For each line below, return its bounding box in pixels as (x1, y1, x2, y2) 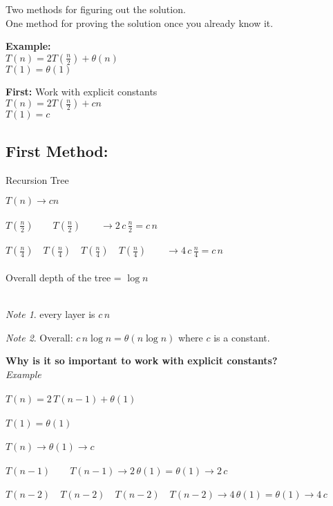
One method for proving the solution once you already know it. (6, 15, 274, 30)
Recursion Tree (6, 172, 69, 187)
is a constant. (213, 330, 270, 344)
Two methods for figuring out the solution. (6, 2, 186, 16)
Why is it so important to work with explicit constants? (6, 353, 278, 368)
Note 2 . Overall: (6, 330, 73, 344)
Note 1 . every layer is (6, 307, 95, 321)
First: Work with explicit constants (6, 84, 158, 98)
